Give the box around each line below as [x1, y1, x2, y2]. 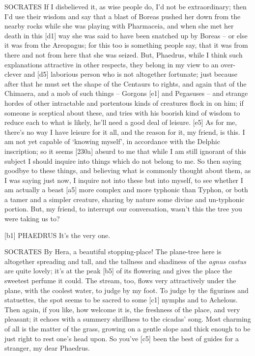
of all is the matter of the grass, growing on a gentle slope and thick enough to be [4, 324, 251, 333]
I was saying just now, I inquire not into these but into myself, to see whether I [4, 175, 243, 185]
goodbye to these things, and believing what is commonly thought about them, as [4, 165, 251, 176]
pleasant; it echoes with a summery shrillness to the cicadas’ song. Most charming [4, 314, 251, 324]
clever [4, 69, 22, 79]
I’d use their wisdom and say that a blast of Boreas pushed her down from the [4, 11, 241, 21]
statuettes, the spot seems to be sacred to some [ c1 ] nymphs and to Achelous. [4, 295, 238, 305]
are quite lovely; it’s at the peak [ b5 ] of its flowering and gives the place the [4, 266, 232, 276]
